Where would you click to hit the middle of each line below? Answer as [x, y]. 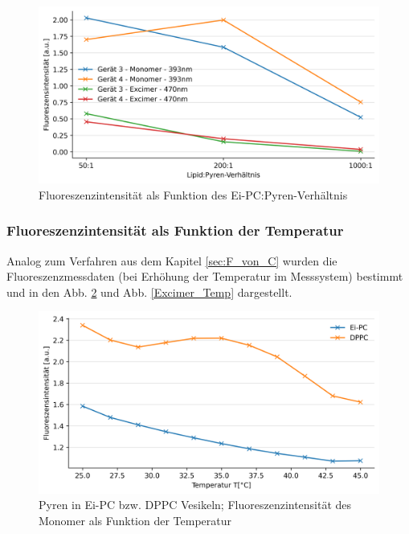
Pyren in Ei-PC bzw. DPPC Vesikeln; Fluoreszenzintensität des [195, 505]
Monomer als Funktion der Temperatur [135, 520]
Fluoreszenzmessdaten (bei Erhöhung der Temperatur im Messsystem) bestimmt [205, 276]
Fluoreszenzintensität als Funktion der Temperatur [175, 230]
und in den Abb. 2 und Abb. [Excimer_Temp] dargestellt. [149, 292]
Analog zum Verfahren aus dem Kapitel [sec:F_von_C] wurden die [172, 260]
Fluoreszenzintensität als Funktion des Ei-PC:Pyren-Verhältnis [193, 194]
